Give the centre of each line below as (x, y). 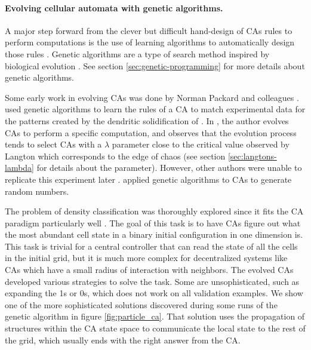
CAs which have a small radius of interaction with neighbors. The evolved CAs (149, 270)
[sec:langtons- (252, 156)
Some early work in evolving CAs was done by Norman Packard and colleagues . (152, 97)
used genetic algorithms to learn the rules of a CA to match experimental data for (155, 109)
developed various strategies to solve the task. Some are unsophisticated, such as (152, 281)
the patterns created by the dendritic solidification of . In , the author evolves (147, 120)
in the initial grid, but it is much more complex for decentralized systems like (146, 258)
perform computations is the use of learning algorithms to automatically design (150, 42)
